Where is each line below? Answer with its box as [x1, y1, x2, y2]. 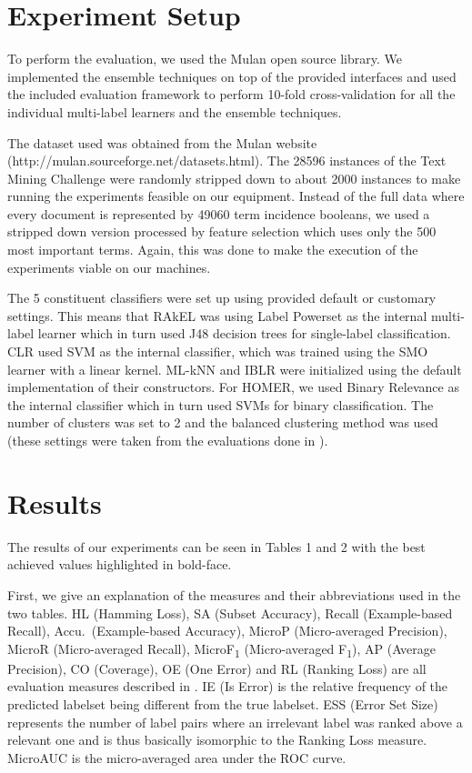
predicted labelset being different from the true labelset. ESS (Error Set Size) [7, 695, 438, 713]
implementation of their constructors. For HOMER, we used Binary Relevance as [7, 377, 459, 397]
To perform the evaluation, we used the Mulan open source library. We [7, 49, 402, 68]
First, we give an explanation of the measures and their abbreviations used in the [7, 585, 461, 604]
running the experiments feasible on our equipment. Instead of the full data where [7, 186, 465, 206]
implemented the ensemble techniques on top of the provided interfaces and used [7, 66, 457, 85]
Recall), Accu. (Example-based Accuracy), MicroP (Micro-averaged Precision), [7, 621, 447, 640]
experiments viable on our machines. [7, 257, 211, 276]
